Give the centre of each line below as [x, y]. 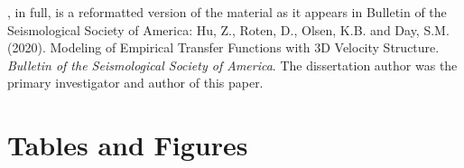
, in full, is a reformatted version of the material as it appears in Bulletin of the [227, 12]
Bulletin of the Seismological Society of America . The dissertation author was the [232, 65]
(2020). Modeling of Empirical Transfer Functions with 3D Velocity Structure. [223, 47]
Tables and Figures [128, 145]
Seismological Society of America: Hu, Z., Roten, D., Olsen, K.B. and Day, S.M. [228, 29]
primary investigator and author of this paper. [135, 83]
